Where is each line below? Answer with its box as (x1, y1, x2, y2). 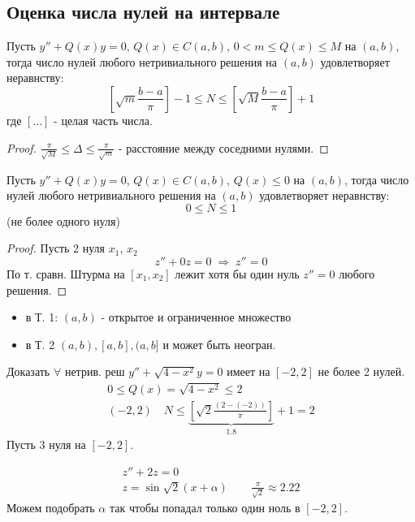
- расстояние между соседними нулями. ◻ (119, 139, 329, 156)
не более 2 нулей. (318, 363, 405, 380)
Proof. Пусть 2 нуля (6, 239, 106, 257)
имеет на (227, 363, 270, 380)
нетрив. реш (64, 363, 125, 380)
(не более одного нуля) (6, 212, 120, 229)
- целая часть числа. (54, 111, 153, 128)
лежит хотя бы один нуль (175, 265, 300, 282)
